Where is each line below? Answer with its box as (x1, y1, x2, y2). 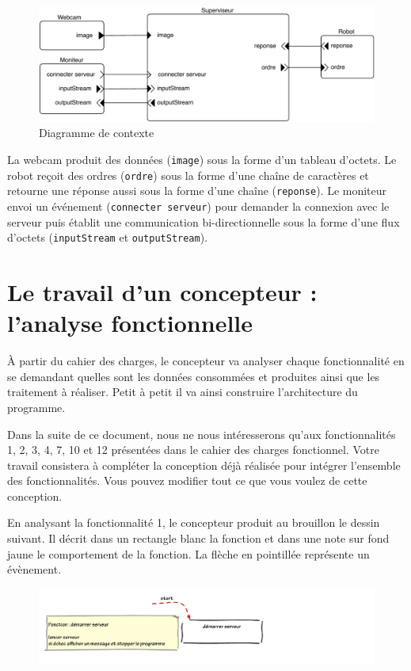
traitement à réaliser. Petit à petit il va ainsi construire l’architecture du (7, 383, 358, 400)
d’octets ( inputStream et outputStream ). (7, 229, 208, 246)
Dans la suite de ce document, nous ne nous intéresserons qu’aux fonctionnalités (7, 425, 396, 442)
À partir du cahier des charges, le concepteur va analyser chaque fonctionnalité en (7, 353, 405, 369)
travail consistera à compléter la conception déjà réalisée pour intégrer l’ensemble (7, 456, 401, 473)
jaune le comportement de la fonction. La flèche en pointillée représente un (7, 545, 370, 562)
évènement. (7, 561, 62, 578)
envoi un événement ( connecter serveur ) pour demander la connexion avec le (7, 197, 390, 214)
